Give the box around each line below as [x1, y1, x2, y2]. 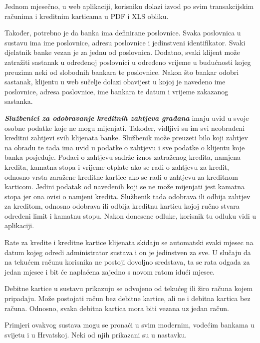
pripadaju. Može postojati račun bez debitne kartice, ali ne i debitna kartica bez [4, 293, 251, 304]
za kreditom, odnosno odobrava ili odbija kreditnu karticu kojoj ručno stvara [4, 201, 240, 211]
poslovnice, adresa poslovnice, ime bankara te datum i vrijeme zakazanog [4, 86, 229, 96]
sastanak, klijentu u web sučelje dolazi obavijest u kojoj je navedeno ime [4, 76, 226, 87]
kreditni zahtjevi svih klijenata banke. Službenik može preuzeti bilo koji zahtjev [4, 132, 248, 143]
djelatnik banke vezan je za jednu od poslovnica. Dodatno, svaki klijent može [4, 47, 240, 57]
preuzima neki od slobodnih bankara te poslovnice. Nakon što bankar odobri [4, 66, 239, 77]
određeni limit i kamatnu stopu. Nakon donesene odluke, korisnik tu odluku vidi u [4, 210, 256, 221]
